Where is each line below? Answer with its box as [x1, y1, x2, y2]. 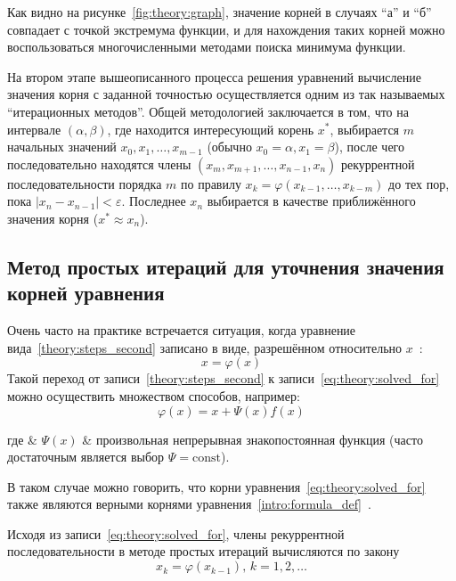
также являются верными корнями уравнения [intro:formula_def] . [7, 495, 371, 513]
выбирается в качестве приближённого [207, 192, 416, 210]
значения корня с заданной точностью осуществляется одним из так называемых [7, 85, 445, 103]
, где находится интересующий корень [107, 119, 314, 138]
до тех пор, [388, 174, 450, 192]
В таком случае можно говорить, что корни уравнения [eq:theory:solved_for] [7, 477, 426, 495]
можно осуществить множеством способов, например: [7, 386, 300, 405]
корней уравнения [7, 279, 165, 307]
